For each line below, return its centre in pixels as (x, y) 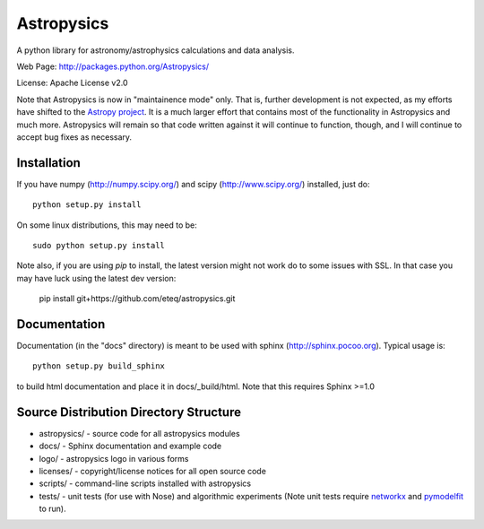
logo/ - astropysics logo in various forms (114, 458)
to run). (52, 509)
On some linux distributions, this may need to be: (107, 225)
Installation (48, 163)
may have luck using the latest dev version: (96, 278)
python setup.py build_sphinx (99, 366)
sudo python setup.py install (99, 245)
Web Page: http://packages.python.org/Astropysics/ (113, 66)
